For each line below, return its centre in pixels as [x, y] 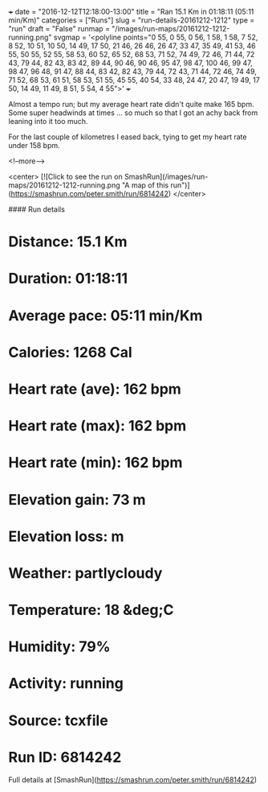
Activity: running [66, 684]
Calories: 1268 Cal [70, 352]
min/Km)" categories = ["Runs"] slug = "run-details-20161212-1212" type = [132, 20]
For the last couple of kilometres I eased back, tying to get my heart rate [128, 137]
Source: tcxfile [58, 720]
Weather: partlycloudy [85, 573]
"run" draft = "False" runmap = [59, 29]
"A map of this [145, 185]
